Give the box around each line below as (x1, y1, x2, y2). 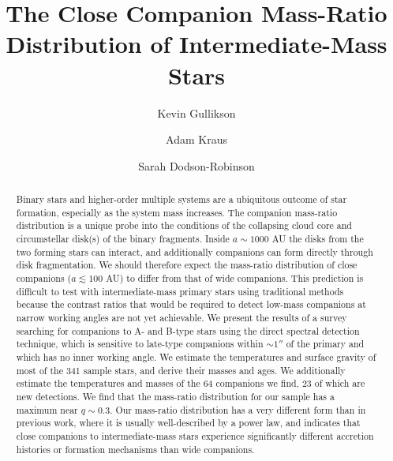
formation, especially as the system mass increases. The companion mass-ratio (16, 205, 338, 219)
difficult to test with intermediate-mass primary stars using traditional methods (16, 284, 344, 298)
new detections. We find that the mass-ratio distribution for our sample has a (16, 389, 335, 403)
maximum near (16, 403, 78, 416)
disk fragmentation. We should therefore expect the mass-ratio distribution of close (16, 258, 357, 272)
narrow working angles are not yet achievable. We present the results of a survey (16, 310, 347, 324)
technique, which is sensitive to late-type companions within (16, 337, 264, 350)
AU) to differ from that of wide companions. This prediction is (106, 272, 364, 285)
